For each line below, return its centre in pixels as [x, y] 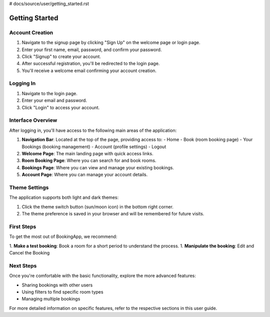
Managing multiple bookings [51, 299]
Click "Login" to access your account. [61, 107]
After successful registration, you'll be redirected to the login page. [91, 64]
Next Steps [23, 265]
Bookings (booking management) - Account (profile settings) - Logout [94, 146]
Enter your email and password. [54, 101]
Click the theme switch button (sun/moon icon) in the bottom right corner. [97, 207]
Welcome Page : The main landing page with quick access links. [87, 153]
